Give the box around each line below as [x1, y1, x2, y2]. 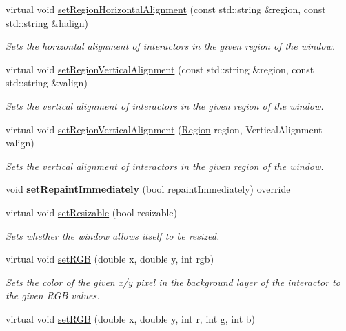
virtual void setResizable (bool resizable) [6, 205, 178, 219]
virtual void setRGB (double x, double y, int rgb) [6, 252, 214, 266]
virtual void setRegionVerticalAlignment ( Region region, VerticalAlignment [6, 122, 323, 136]
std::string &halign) [6, 15, 89, 30]
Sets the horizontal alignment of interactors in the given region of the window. [6, 39, 336, 53]
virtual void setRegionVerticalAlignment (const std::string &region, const [6, 62, 314, 76]
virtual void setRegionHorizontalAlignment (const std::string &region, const [6, 2, 326, 16]
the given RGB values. [6, 288, 100, 303]
